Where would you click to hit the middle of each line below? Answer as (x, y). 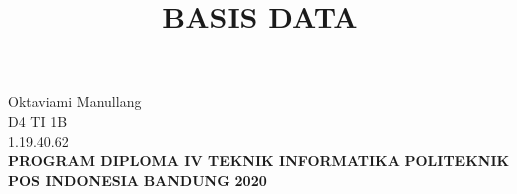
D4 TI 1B (38, 120)
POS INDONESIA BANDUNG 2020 (137, 179)
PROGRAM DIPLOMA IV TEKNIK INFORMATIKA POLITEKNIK (259, 160)
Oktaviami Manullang (75, 101)
